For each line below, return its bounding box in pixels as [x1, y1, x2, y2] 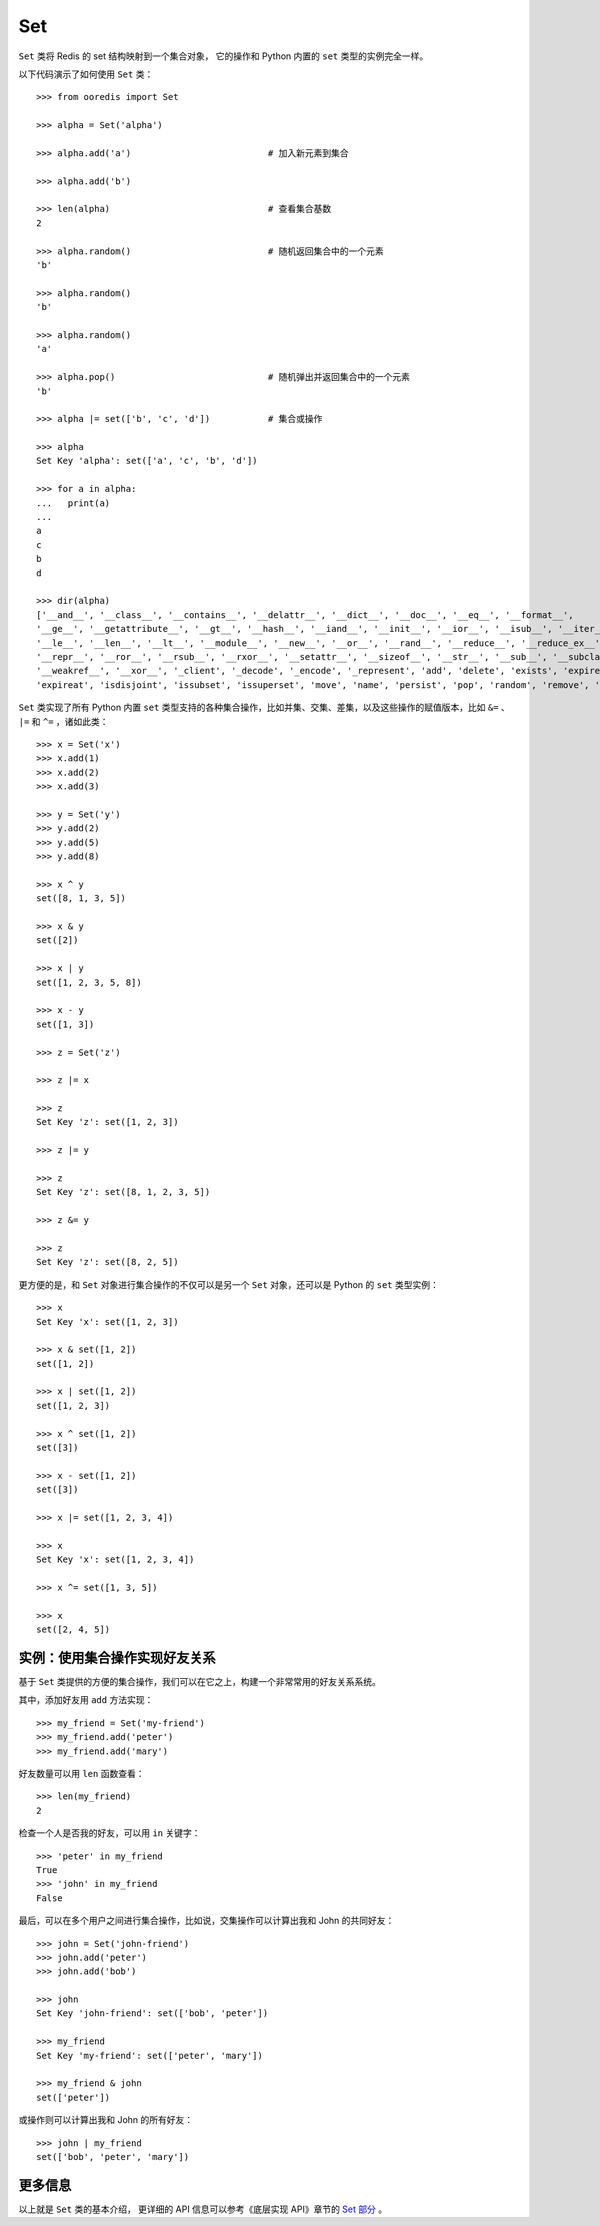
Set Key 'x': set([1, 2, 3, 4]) [36, 1554, 195, 1565]
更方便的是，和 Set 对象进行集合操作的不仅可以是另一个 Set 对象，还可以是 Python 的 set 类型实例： [18, 1278, 439, 1290]
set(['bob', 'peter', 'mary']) [36, 2151, 190, 2162]
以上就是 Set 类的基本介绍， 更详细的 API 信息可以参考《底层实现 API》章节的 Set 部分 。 [18, 2203, 388, 2215]
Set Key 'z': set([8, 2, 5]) [36, 1256, 179, 1268]
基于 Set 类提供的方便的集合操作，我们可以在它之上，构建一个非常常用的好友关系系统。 [18, 1676, 382, 1688]
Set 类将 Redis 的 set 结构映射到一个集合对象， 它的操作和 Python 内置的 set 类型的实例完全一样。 [18, 50, 429, 62]
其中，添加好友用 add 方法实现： [18, 1694, 154, 1706]
